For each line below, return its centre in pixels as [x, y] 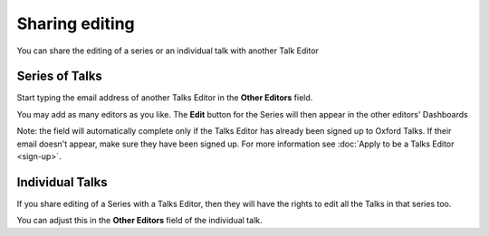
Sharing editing [76, 24]
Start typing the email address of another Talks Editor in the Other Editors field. [165, 98]
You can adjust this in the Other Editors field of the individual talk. [139, 221]
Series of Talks [60, 76]
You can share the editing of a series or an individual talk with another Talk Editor [168, 51]
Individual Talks [62, 182]
